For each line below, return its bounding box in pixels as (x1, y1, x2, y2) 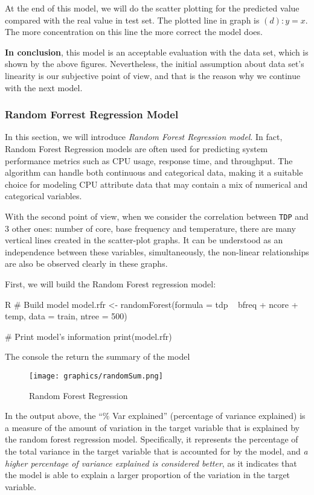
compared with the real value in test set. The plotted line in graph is (5, 13, 260, 26)
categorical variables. (5, 190, 82, 202)
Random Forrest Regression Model (5, 107, 179, 122)
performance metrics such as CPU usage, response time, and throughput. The (5, 154, 293, 167)
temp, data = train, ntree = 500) (5, 310, 127, 322)
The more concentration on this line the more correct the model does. (5, 25, 263, 38)
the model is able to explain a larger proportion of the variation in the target (5, 468, 290, 481)
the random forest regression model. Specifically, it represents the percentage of (5, 433, 298, 445)
